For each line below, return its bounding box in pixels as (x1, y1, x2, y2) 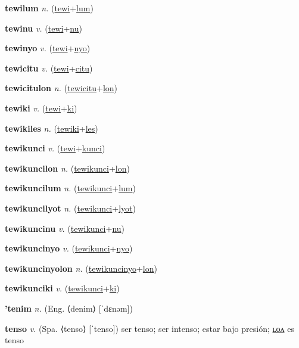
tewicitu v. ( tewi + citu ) (5, 61, 93, 74)
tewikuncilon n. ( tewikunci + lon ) (5, 161, 130, 174)
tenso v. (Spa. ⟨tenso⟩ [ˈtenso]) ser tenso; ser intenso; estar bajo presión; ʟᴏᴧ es (5, 322, 294, 334)
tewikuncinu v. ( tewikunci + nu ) (5, 222, 125, 234)
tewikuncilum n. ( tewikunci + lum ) (5, 182, 136, 194)
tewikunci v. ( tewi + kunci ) (5, 142, 105, 154)
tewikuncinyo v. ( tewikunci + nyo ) (5, 242, 133, 254)
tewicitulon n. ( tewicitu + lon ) (5, 82, 118, 94)
